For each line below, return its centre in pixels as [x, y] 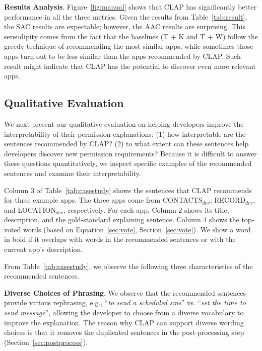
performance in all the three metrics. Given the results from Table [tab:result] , [126, 16]
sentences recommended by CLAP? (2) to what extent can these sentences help [126, 144]
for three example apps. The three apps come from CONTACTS [103, 200]
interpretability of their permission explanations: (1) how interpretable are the [125, 134]
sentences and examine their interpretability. [73, 173]
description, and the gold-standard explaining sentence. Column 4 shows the [122, 220]
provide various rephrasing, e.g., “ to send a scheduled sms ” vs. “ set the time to [125, 302]
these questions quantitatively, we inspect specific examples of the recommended [128, 163]
